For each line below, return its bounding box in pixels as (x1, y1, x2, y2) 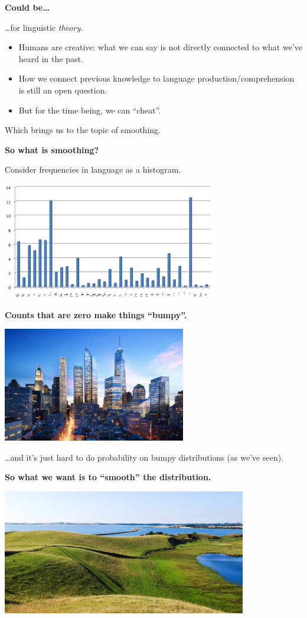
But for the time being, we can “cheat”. (18, 103, 161, 116)
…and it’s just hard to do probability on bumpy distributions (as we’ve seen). (5, 451, 284, 463)
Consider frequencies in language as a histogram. (5, 163, 181, 176)
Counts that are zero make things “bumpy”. (5, 308, 187, 321)
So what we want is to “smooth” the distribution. (5, 471, 211, 483)
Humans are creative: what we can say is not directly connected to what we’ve (18, 41, 302, 53)
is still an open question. (18, 83, 107, 96)
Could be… (5, 1, 50, 13)
